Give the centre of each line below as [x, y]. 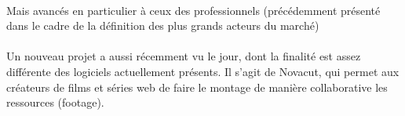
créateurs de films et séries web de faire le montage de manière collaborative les [197, 87]
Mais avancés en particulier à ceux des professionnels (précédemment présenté [193, 10]
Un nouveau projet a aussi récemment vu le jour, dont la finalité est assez [184, 56]
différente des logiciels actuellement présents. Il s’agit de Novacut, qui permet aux [203, 71]
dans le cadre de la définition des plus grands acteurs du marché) [163, 25]
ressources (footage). [55, 102]
